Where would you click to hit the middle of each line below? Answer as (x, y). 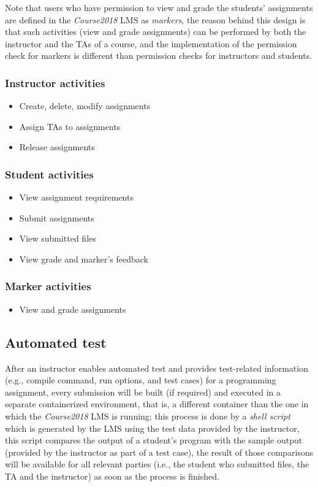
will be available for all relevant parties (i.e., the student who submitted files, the (157, 464)
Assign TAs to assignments (70, 126)
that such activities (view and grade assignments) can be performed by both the (156, 32)
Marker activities (48, 286)
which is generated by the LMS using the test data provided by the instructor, (152, 428)
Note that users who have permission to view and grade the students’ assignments (159, 7)
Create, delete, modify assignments (85, 106)
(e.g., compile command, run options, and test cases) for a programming (141, 380)
